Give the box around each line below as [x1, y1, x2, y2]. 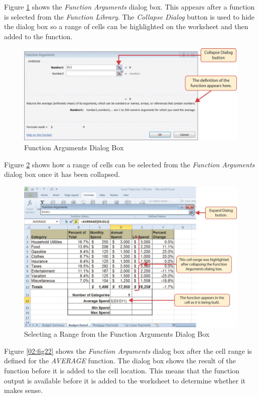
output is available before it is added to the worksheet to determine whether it [4, 375, 246, 385]
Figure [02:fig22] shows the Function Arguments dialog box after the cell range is [4, 345, 252, 356]
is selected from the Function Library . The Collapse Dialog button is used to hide [4, 11, 255, 22]
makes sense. [4, 385, 43, 395]
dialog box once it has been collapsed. [4, 169, 120, 179]
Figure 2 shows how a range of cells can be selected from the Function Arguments [4, 159, 255, 169]
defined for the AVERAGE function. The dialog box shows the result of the [4, 355, 236, 366]
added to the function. [4, 31, 73, 41]
